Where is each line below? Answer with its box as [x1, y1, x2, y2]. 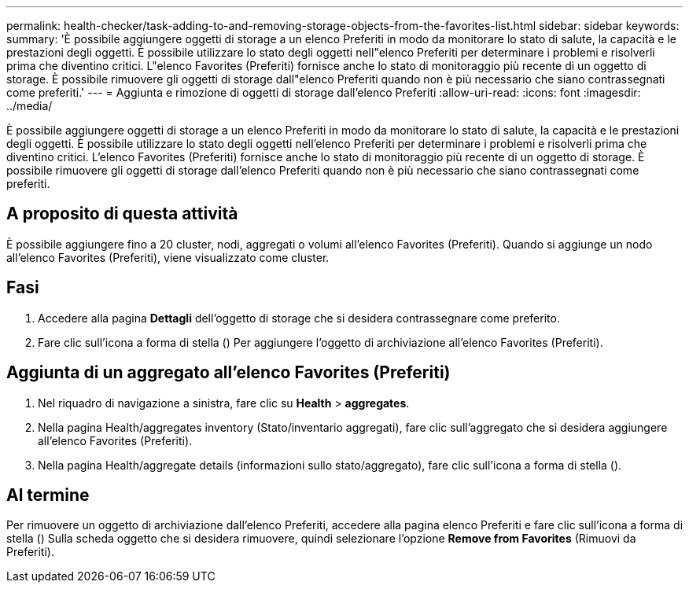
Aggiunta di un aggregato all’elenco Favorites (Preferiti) [6, 363, 451, 383]
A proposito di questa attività [6, 204, 238, 224]
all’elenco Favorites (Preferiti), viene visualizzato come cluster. [6, 250, 330, 264]
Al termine [6, 484, 90, 505]
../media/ [6, 99, 53, 112]
